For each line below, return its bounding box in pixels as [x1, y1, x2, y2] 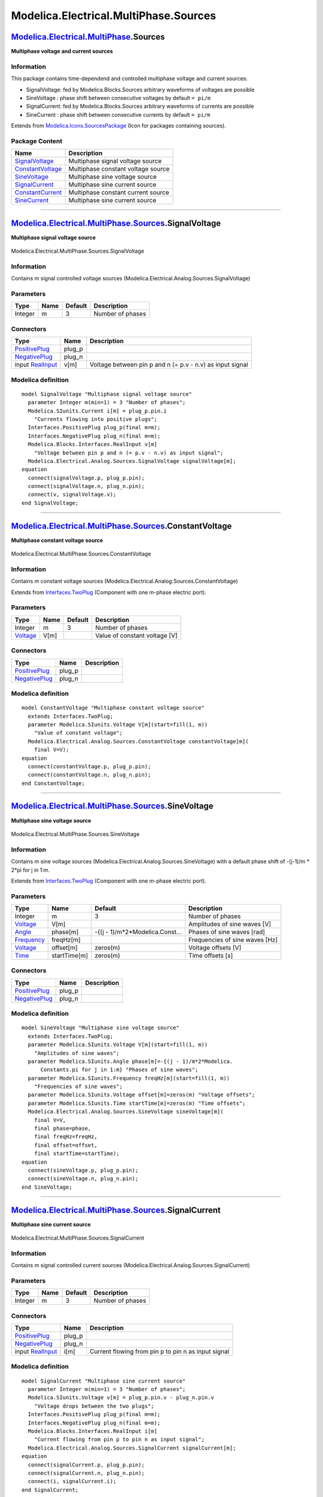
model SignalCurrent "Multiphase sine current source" [22, 1377, 186, 1384]
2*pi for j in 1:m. [11, 866, 50, 874]
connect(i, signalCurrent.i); [28, 1478, 117, 1485]
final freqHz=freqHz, [33, 1134, 98, 1140]
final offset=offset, [33, 1141, 98, 1148]
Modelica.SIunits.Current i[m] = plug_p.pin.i [28, 407, 167, 414]
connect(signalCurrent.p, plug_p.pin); [28, 1461, 145, 1468]
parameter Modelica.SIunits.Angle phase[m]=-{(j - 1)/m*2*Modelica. [28, 1057, 233, 1065]
